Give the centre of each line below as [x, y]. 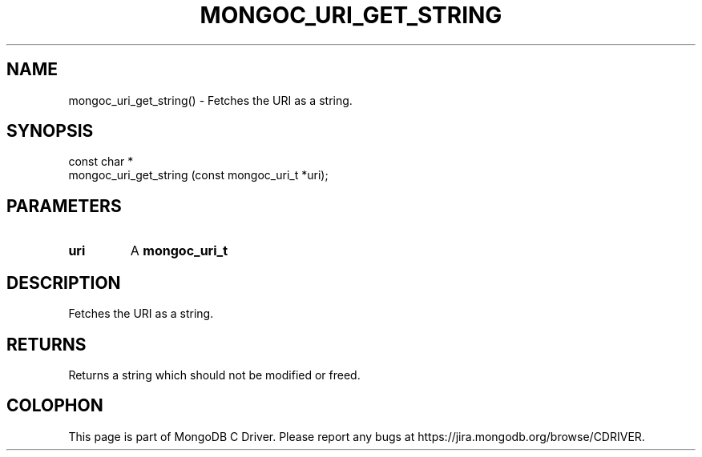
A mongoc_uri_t [179, 251]
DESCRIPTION [64, 283]
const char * [101, 162]
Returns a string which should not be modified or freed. [214, 375]
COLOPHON [55, 406]
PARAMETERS [64, 206]
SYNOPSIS [50, 131]
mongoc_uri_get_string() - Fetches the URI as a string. [210, 100]
